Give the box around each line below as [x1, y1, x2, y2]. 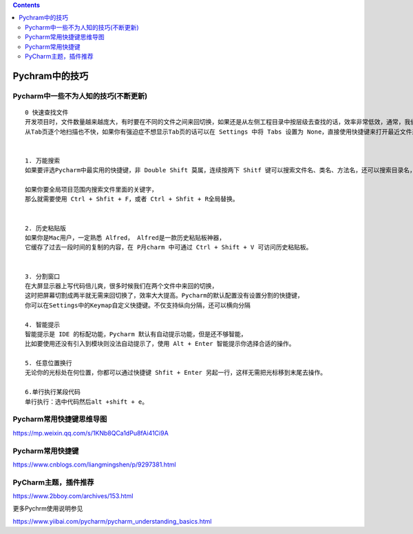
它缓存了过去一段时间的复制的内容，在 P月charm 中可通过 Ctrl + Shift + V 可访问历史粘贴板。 [25, 243, 313, 251]
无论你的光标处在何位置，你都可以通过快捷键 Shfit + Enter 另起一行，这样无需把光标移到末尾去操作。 [25, 369, 327, 377]
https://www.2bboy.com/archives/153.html [12, 492, 134, 500]
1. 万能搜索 [25, 156, 61, 165]
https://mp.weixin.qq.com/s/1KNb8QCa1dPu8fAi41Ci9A [12, 429, 169, 437]
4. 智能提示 [25, 320, 61, 329]
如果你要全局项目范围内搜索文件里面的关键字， [25, 186, 158, 194]
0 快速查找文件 [25, 108, 69, 116]
